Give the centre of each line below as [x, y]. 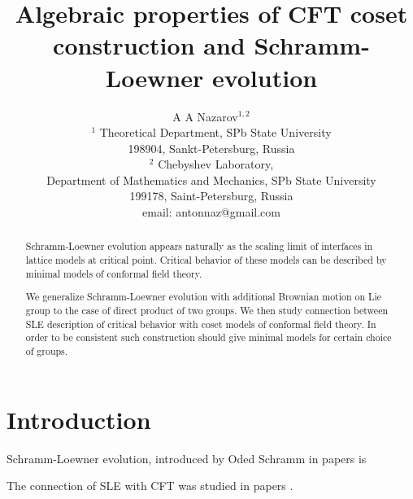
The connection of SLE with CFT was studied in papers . [150, 486]
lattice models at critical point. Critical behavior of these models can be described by [206, 260]
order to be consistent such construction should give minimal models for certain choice [209, 337]
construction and [149, 45]
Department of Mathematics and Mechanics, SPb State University [211, 179]
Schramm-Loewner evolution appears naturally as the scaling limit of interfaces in [199, 246]
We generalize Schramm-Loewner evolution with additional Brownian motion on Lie [204, 297]
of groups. [47, 350]
